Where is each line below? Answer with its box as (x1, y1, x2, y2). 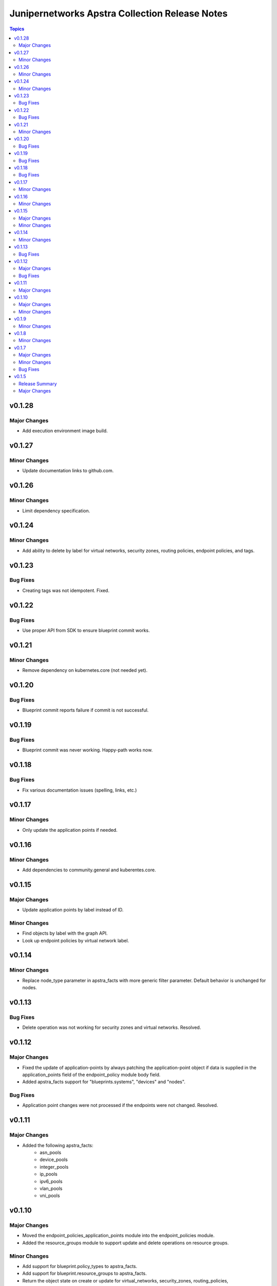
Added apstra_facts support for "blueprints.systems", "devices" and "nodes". (22, 1079, 186, 1085)
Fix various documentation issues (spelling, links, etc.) (22, 787, 137, 793)
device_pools (39, 1156, 68, 1163)
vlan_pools (39, 1185, 63, 1191)
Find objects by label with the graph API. (22, 930, 108, 936)
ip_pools (39, 1171, 57, 1177)
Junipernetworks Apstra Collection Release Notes (9, 8, 228, 19)
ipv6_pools (39, 1178, 63, 1184)
